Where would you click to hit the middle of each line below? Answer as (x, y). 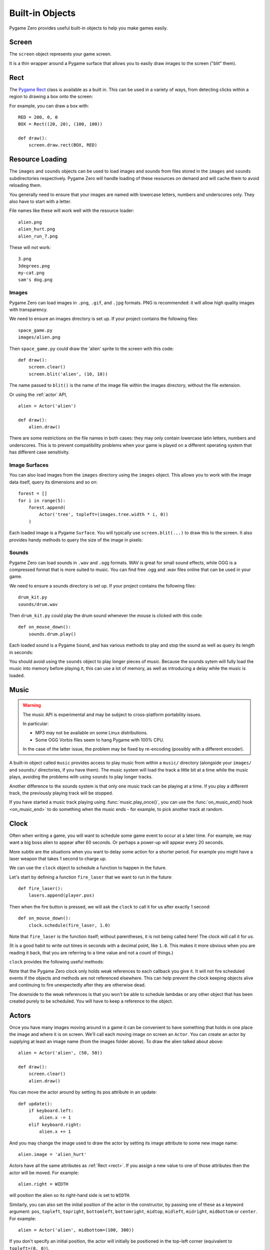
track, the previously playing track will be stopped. (61, 793)
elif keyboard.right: (55, 1124)
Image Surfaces (29, 465)
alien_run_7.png (38, 236)
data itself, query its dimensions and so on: (53, 482)
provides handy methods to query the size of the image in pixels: (76, 539)
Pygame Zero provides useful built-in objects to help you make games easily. (88, 28)
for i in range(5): (42, 500)
